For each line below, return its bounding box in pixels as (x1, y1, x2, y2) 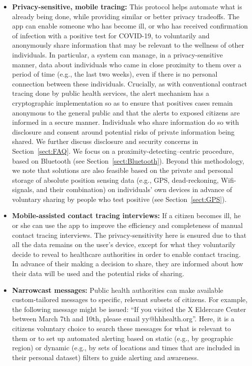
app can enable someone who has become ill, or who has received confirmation (12, 21, 248, 31)
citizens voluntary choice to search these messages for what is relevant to (12, 323, 231, 333)
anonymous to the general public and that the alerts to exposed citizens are (12, 107, 240, 117)
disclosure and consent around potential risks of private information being (12, 126, 235, 137)
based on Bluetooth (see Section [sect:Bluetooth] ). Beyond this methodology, (12, 155, 245, 166)
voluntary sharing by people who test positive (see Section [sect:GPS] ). (12, 194, 227, 204)
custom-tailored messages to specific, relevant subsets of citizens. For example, (12, 294, 248, 305)
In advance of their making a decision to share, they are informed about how (12, 258, 243, 269)
